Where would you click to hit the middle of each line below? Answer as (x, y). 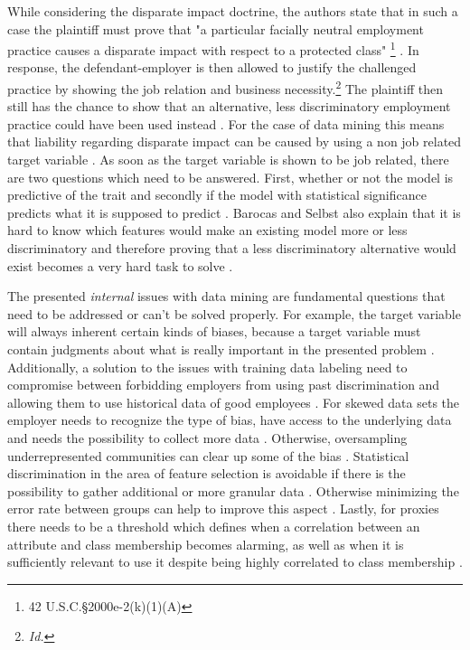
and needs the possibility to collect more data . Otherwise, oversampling (207, 437)
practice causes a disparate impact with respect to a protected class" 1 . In (213, 48)
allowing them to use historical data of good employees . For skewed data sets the (234, 402)
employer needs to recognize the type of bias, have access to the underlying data (230, 420)
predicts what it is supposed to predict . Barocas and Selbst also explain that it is (234, 212)
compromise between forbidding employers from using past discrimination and (224, 385)
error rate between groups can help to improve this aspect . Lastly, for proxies (223, 509)
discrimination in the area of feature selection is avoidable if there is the (207, 473)
